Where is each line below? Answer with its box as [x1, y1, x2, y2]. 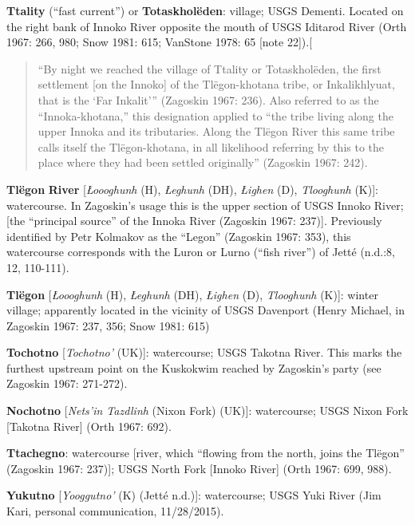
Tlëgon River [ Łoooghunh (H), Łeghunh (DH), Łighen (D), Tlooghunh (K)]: [6, 180, 378, 197]
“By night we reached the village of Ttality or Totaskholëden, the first [38, 60, 381, 77]
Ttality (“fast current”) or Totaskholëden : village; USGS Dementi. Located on [6, 2, 404, 18]
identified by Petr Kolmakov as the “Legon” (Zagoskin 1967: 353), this [6, 227, 351, 244]
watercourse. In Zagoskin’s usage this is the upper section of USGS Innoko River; [6, 196, 404, 213]
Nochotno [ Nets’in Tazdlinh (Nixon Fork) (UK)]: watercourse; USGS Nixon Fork [6, 402, 409, 419]
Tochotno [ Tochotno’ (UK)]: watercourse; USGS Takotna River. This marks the [6, 344, 402, 361]
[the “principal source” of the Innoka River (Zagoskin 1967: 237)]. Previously [6, 212, 382, 229]
